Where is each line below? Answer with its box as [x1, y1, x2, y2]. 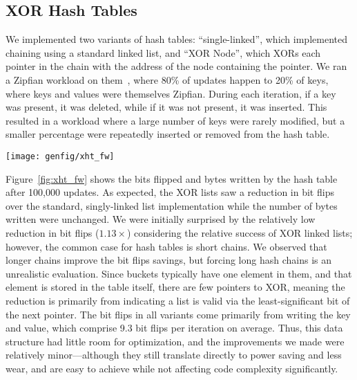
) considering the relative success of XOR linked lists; [126, 225, 353, 239]
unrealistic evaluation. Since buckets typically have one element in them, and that [6, 266, 352, 280]
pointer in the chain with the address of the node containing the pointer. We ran [6, 59, 347, 73]
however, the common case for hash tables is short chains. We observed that [6, 239, 327, 253]
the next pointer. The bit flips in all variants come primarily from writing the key [6, 307, 351, 321]
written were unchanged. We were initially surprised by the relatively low [6, 212, 316, 226]
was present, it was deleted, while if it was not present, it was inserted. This [6, 100, 327, 114]
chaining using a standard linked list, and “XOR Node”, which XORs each [6, 45, 321, 60]
